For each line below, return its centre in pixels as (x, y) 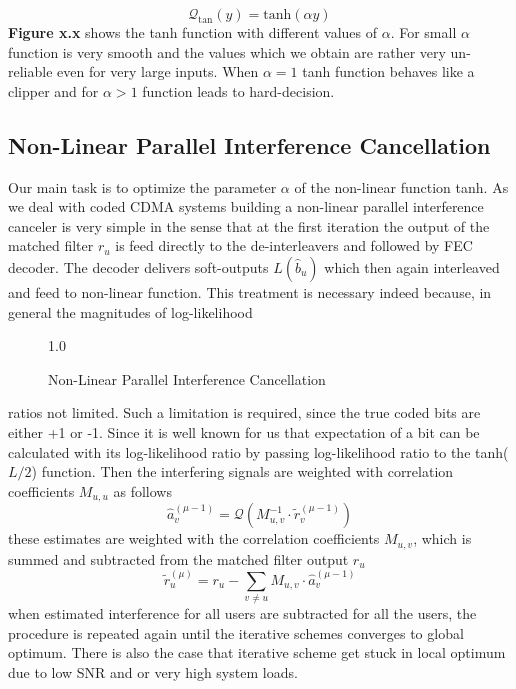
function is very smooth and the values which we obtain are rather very (227, 51)
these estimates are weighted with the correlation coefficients (194, 538)
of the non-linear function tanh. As (401, 186)
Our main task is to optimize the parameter (142, 186)
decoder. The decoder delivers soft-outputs (138, 266)
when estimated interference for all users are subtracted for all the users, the (242, 613)
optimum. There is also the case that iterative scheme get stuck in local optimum (257, 652)
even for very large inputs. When (158, 71)
